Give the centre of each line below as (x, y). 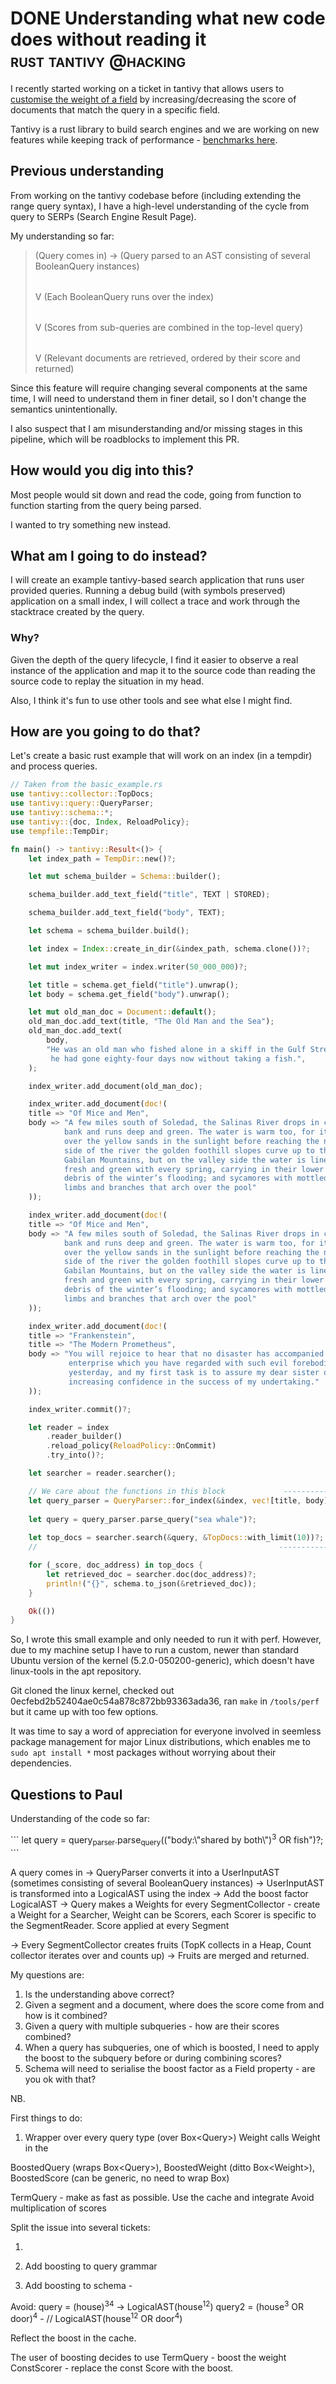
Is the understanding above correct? (99, 1994)
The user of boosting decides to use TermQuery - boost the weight (148, 2357)
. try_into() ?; (75, 1455)
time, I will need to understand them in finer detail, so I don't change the (158, 398)
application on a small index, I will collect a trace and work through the (155, 601)
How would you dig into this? (102, 470)
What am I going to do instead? (109, 555)
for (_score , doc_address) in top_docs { (115, 1565)
